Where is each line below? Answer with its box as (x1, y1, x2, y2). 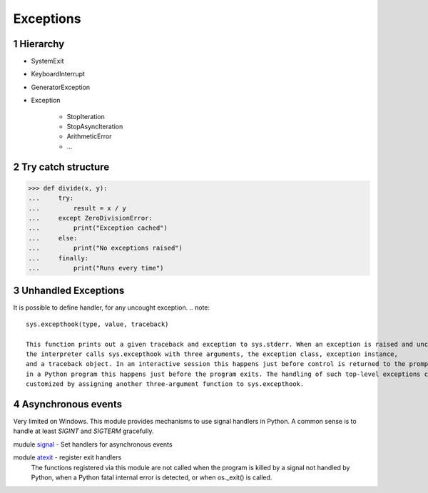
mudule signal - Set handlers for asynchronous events (13, 439, 173, 449)
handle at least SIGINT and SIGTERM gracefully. (13, 427, 154, 435)
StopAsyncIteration (66, 122, 123, 131)
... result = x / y (28, 204, 126, 212)
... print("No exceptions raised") (28, 244, 183, 253)
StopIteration (66, 112, 105, 121)
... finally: (28, 254, 89, 262)
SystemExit (31, 57, 64, 66)
